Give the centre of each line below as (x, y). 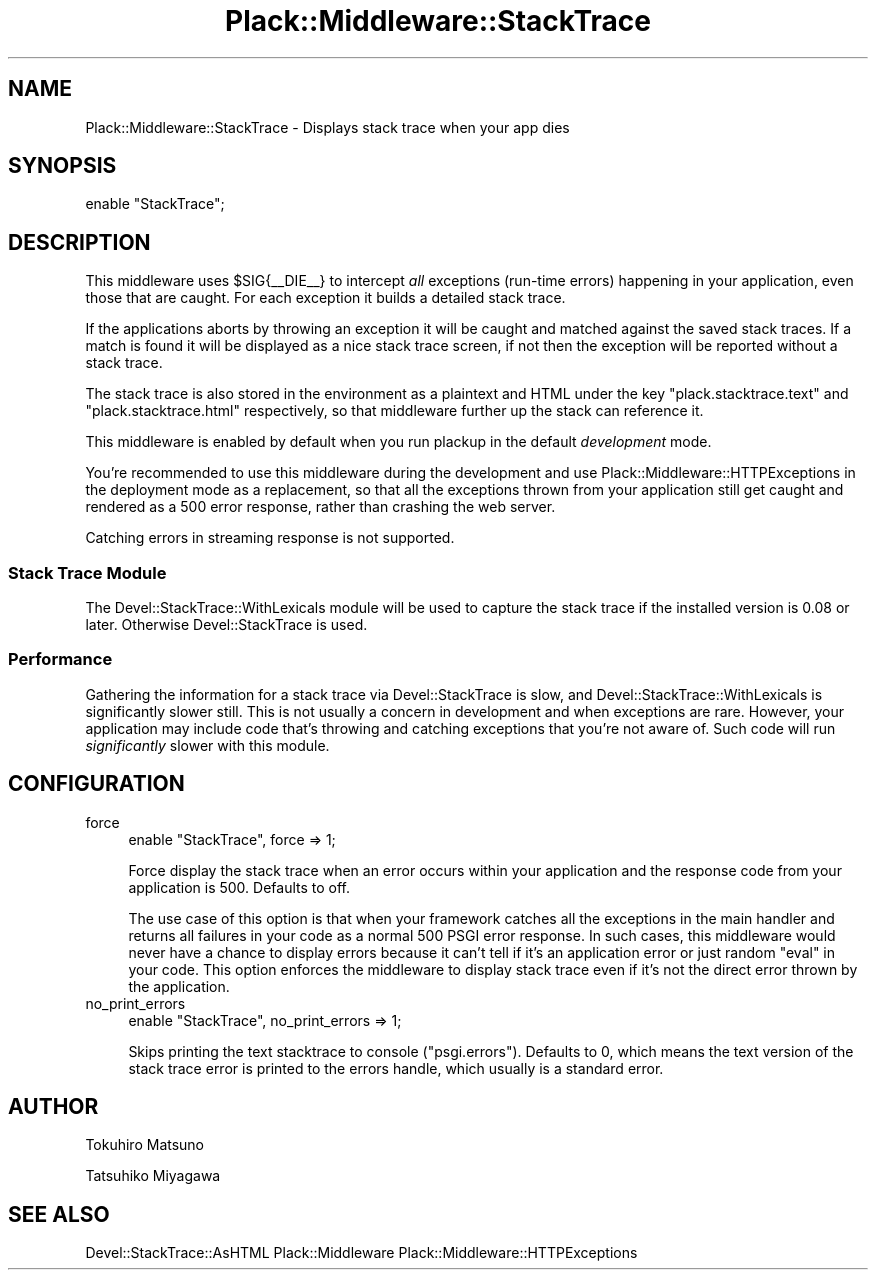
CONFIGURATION (96, 784)
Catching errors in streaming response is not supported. (270, 538)
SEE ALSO (59, 1214)
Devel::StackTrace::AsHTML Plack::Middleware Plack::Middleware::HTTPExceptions (361, 1253)
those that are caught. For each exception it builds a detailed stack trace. (325, 298)
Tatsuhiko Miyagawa (153, 1176)
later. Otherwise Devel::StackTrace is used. (226, 625)
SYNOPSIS (62, 166)
